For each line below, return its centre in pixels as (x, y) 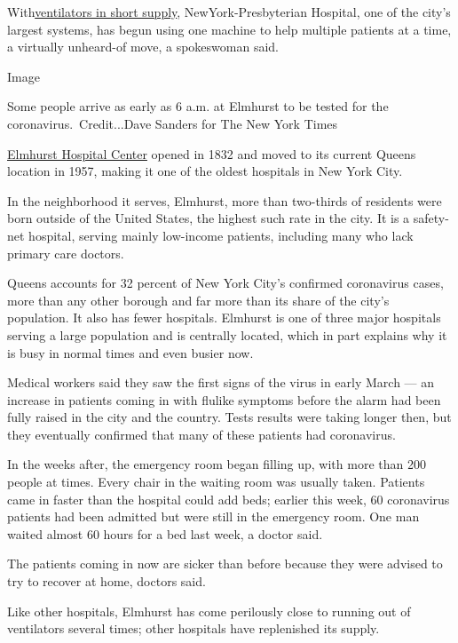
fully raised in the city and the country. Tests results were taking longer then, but (229, 417)
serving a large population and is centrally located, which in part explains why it (227, 334)
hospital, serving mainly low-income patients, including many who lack (221, 235)
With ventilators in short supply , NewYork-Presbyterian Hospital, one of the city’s (229, 12)
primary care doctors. (66, 253)
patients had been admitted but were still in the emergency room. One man (213, 516)
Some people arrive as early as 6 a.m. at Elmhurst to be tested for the (198, 106)
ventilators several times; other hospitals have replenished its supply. (193, 628)
